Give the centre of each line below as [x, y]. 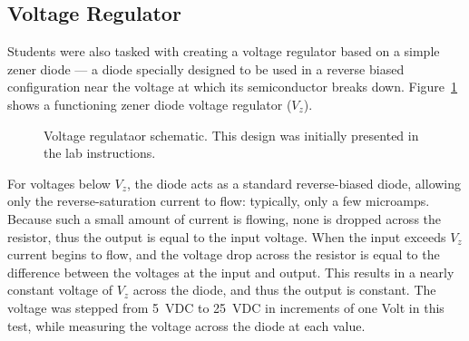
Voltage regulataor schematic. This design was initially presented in [231, 135]
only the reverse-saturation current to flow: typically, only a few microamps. [219, 201]
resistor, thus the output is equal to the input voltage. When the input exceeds [227, 236]
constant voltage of [60, 290]
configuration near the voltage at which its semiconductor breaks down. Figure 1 [233, 87]
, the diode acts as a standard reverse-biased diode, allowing [294, 183]
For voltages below [59, 183]
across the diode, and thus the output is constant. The [284, 290]
